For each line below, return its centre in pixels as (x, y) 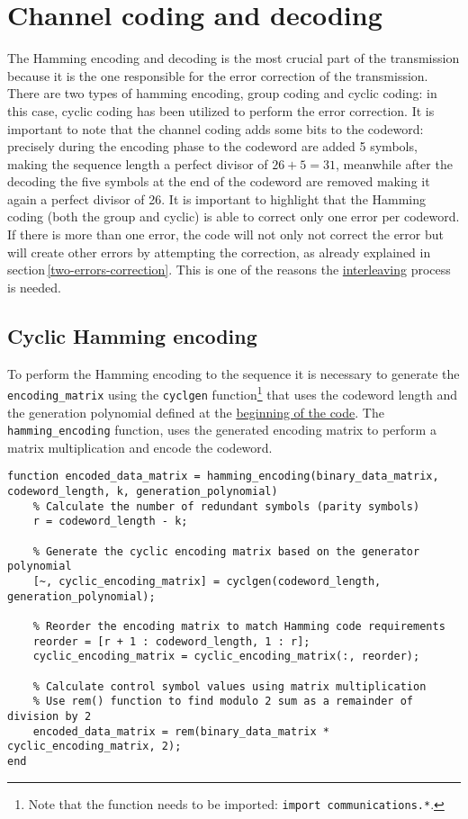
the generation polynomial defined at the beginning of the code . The (196, 412)
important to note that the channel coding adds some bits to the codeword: (216, 128)
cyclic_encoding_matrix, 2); (94, 747)
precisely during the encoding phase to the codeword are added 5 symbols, (212, 146)
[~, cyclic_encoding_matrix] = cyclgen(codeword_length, (207, 581)
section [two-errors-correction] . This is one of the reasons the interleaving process (229, 270)
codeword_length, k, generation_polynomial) (143, 492)
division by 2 (49, 716)
